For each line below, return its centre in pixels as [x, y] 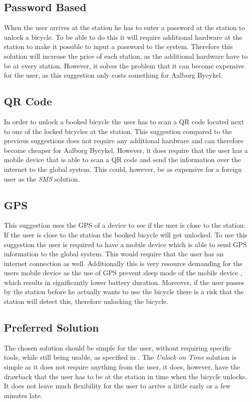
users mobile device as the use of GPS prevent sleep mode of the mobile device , [123, 273]
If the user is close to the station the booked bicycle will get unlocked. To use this [126, 234]
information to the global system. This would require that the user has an [114, 254]
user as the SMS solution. [42, 178]
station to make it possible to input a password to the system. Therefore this [118, 46]
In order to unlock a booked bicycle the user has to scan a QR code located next [124, 121]
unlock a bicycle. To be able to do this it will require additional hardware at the [123, 37]
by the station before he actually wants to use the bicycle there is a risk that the [124, 292]
